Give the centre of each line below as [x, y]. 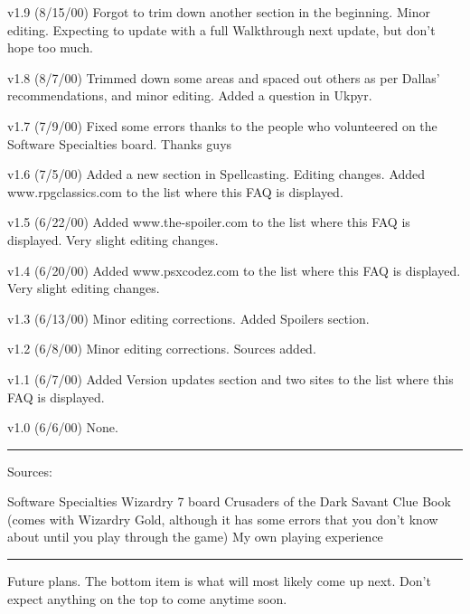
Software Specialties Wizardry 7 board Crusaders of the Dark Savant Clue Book [229, 501]
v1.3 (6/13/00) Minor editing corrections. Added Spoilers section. [188, 318]
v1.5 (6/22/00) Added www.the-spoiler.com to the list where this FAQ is [209, 222]
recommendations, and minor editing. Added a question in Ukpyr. [190, 95]
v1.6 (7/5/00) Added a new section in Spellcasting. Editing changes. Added [216, 174]
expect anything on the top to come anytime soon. [147, 598]
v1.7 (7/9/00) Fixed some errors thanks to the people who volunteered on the [222, 125]
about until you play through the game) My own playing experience [195, 537]
